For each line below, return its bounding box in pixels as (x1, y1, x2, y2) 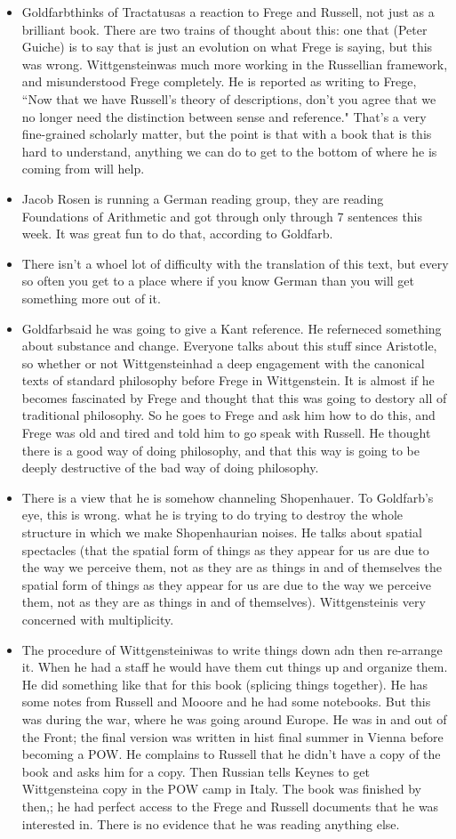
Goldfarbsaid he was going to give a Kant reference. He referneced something (21, 319, 442, 337)
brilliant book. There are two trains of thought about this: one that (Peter (21, 20, 428, 38)
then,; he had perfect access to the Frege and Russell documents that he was (21, 796, 439, 815)
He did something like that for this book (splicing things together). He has (21, 674, 428, 693)
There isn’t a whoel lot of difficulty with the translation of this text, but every (21, 254, 449, 272)
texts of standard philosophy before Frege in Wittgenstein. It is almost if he (21, 371, 435, 390)
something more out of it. (21, 288, 161, 307)
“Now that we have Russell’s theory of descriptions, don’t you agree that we (21, 89, 436, 108)
